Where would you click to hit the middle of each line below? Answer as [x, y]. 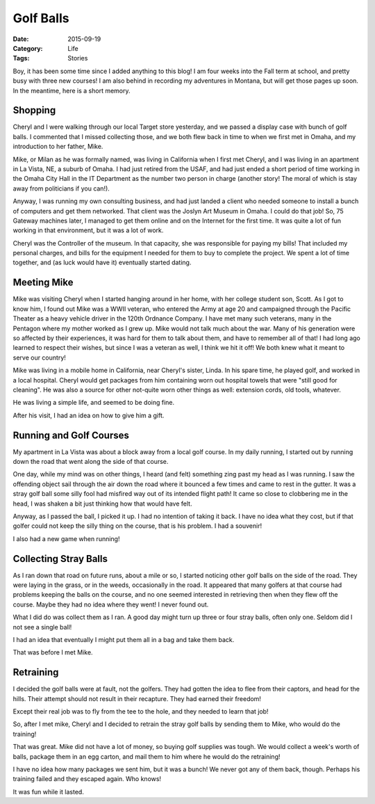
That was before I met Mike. [53, 652]
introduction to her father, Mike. [58, 147]
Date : [21, 39]
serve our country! [39, 357]
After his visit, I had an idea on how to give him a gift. [89, 415]
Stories [78, 58]
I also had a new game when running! [66, 538]
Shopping [34, 110]
